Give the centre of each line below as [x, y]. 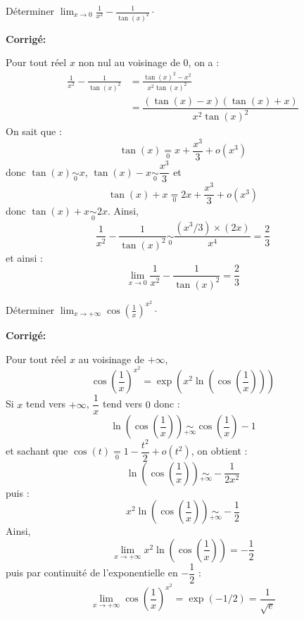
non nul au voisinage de [129, 62]
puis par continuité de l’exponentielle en [92, 572]
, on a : [204, 62]
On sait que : [34, 131]
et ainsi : [24, 257]
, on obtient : [219, 451]
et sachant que [37, 451]
